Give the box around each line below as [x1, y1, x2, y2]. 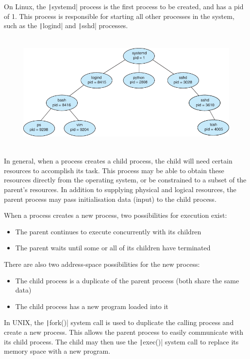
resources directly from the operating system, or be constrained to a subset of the [4, 175, 247, 185]
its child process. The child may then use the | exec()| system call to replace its [4, 336, 239, 346]
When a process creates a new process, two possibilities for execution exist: [4, 210, 227, 220]
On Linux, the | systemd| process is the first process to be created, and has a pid [4, 1, 244, 11]
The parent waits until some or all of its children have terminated [15, 243, 211, 253]
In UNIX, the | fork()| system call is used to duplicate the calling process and [4, 317, 234, 327]
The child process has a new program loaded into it [15, 301, 168, 311]
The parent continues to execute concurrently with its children [15, 226, 201, 236]
